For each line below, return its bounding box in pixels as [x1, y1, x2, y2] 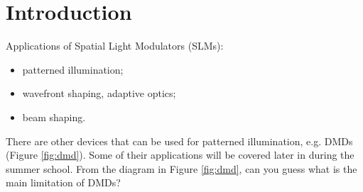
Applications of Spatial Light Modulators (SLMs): [6, 38, 224, 53]
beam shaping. [22, 109, 86, 124]
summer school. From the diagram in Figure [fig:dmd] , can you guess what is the [6, 161, 357, 176]
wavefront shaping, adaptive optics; [22, 86, 176, 101]
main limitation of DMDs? [6, 175, 121, 190]
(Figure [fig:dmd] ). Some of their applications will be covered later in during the [6, 147, 354, 162]
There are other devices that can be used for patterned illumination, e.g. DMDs [6, 133, 353, 148]
